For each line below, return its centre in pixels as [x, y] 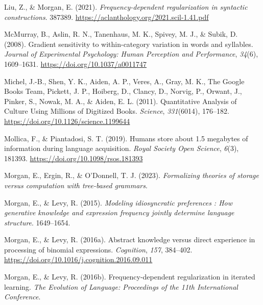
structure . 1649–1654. [37, 222]
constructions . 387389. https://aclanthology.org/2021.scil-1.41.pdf [106, 17]
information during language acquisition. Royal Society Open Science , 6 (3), [122, 148]
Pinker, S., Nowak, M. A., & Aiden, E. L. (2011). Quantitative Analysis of [121, 101]
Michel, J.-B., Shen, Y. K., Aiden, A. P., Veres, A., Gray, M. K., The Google [124, 81]
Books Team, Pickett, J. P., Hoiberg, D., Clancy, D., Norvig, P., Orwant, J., [123, 91]
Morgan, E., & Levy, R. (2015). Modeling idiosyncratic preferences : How [118, 202]
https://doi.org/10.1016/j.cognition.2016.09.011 [78, 259]
